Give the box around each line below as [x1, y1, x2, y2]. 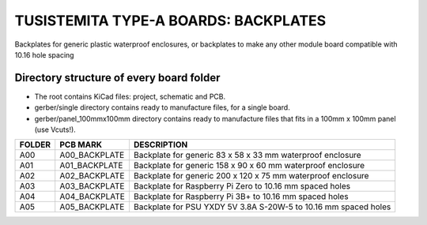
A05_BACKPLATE [59, 201, 125, 212]
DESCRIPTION [133, 139, 188, 150]
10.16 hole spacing [14, 50, 74, 59]
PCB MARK [59, 139, 103, 150]
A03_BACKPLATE [59, 181, 125, 192]
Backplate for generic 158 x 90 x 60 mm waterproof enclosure [133, 160, 365, 171]
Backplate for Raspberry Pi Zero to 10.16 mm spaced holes [133, 181, 351, 192]
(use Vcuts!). [34, 125, 77, 134]
